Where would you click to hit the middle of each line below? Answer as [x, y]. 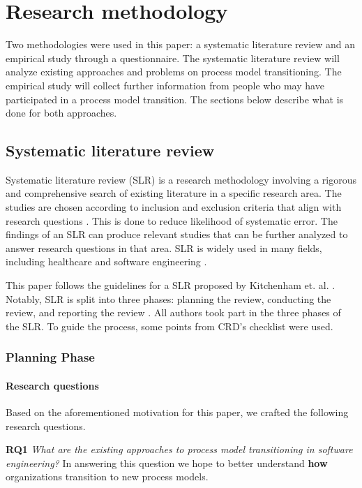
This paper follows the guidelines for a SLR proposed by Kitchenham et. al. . [171, 285]
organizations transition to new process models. [107, 476]
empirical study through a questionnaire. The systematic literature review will [173, 58]
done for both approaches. [61, 113]
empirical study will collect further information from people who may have [165, 85]
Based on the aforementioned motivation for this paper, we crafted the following [177, 412]
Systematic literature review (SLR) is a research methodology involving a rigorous [181, 179]
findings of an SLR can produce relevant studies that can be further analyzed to [177, 234]
